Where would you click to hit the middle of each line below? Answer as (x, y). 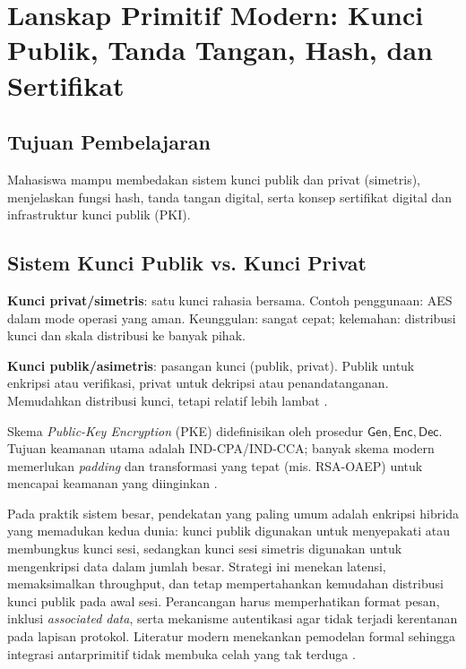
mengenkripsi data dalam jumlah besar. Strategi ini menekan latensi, (197, 566)
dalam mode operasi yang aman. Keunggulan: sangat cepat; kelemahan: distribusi (232, 317)
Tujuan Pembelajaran (109, 142)
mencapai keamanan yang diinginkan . (112, 483)
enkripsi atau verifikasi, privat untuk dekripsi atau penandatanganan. (198, 383)
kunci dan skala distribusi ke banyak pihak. (126, 335)
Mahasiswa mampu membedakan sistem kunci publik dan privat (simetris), (214, 179)
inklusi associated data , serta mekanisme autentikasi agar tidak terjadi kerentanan (233, 618)
